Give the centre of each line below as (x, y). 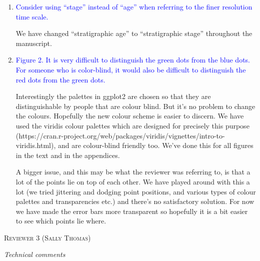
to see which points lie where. (61, 221)
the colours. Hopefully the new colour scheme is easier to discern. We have (130, 116)
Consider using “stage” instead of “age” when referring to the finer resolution (134, 6)
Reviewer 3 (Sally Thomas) (47, 237)
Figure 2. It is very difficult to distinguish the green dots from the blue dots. (133, 60)
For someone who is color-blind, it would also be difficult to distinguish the (131, 69)
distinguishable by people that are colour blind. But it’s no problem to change (135, 106)
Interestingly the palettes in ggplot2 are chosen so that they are (113, 96)
